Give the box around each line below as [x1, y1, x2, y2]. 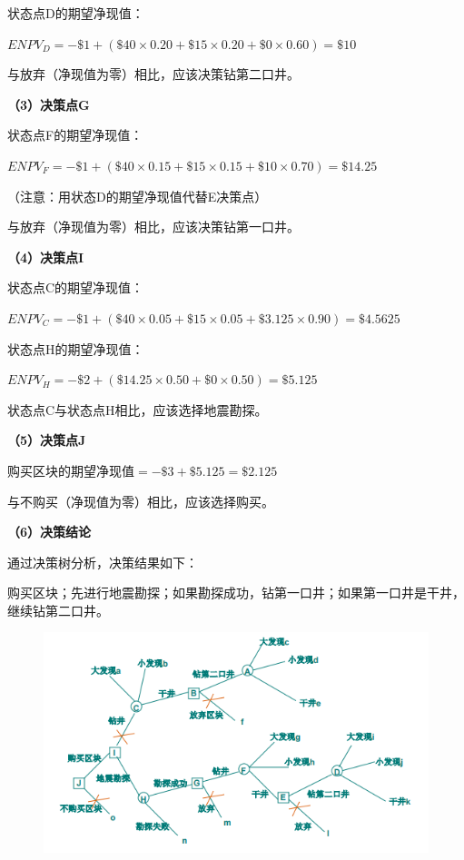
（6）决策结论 [7, 522, 92, 541]
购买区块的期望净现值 [7, 460, 134, 479]
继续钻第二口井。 [7, 600, 109, 619]
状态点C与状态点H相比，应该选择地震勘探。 [7, 400, 268, 419]
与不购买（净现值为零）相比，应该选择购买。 [7, 491, 274, 510]
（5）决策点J [7, 430, 86, 450]
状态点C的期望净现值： [7, 278, 144, 297]
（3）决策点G [7, 94, 90, 114]
